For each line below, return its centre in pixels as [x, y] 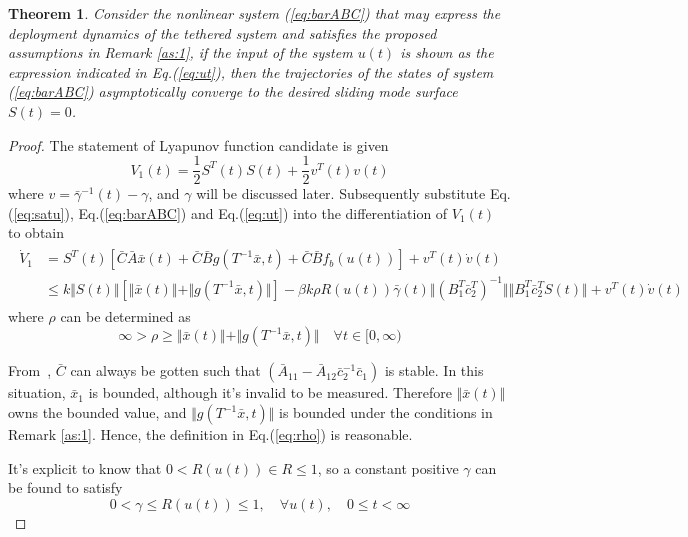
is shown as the [447, 52]
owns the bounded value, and [97, 412]
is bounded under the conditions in [386, 412]
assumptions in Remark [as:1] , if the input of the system [180, 52]
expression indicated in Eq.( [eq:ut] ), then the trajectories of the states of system [251, 71]
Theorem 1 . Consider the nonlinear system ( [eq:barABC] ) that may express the [254, 13]
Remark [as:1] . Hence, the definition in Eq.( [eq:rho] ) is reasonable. [210, 434]
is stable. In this [434, 370]
